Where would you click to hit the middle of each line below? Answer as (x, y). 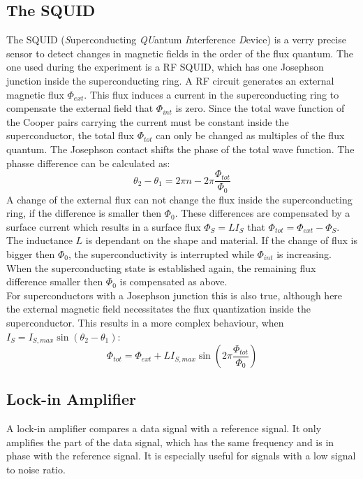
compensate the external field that (80, 108)
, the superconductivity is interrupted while (161, 254)
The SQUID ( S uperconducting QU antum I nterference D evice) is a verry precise (176, 40)
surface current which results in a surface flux (104, 226)
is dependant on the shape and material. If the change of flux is (221, 240)
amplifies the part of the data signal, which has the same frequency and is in (170, 442)
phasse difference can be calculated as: (88, 163)
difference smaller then (55, 281)
